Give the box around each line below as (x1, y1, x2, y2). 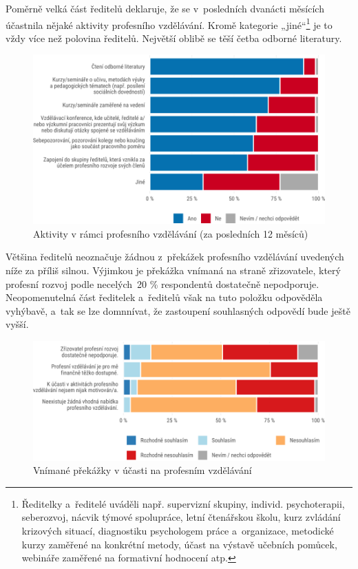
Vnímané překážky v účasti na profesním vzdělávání (33, 463, 252, 477)
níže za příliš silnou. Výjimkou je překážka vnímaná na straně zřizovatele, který (6, 263, 341, 278)
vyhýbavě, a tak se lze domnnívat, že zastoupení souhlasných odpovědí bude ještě (6, 303, 350, 318)
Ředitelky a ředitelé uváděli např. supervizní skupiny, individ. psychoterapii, (21, 496, 345, 510)
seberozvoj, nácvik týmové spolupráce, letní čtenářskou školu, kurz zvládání (21, 510, 341, 524)
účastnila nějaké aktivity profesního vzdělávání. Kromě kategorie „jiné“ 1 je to (6, 15, 333, 32)
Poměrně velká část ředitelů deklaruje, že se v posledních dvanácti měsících (6, 1, 324, 15)
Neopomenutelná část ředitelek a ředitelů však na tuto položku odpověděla (6, 290, 323, 304)
